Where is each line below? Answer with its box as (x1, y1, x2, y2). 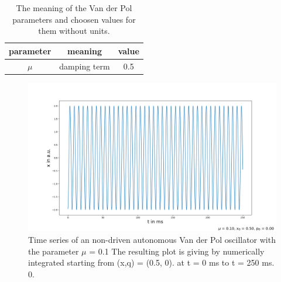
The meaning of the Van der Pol (16, 2, 132, 13)
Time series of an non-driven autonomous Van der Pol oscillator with (28, 233, 276, 245)
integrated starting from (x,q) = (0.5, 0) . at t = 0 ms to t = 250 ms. (28, 256, 275, 269)
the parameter (28, 245, 79, 257)
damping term (59, 60, 110, 72)
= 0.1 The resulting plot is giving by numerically (89, 245, 265, 257)
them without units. (38, 25, 110, 37)
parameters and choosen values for (12, 13, 136, 25)
